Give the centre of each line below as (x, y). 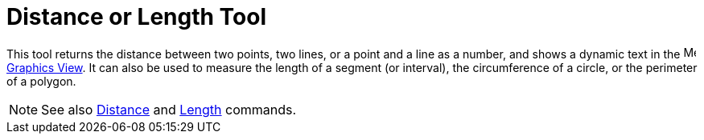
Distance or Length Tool (137, 17)
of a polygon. (41, 81)
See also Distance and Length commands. (169, 109)
